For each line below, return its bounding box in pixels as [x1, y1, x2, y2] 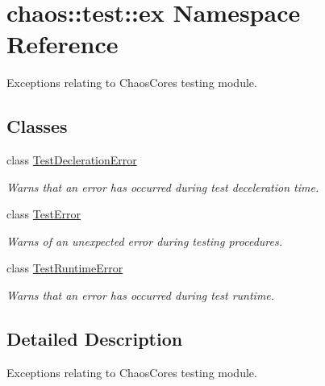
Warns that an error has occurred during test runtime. [6, 287, 275, 304]
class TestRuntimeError [6, 259, 123, 276]
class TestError [6, 205, 81, 222]
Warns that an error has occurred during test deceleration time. [6, 178, 319, 195]
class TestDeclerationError [6, 151, 137, 168]
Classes [6, 114, 68, 139]
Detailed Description [6, 326, 183, 351]
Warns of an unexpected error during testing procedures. [6, 232, 283, 249]
